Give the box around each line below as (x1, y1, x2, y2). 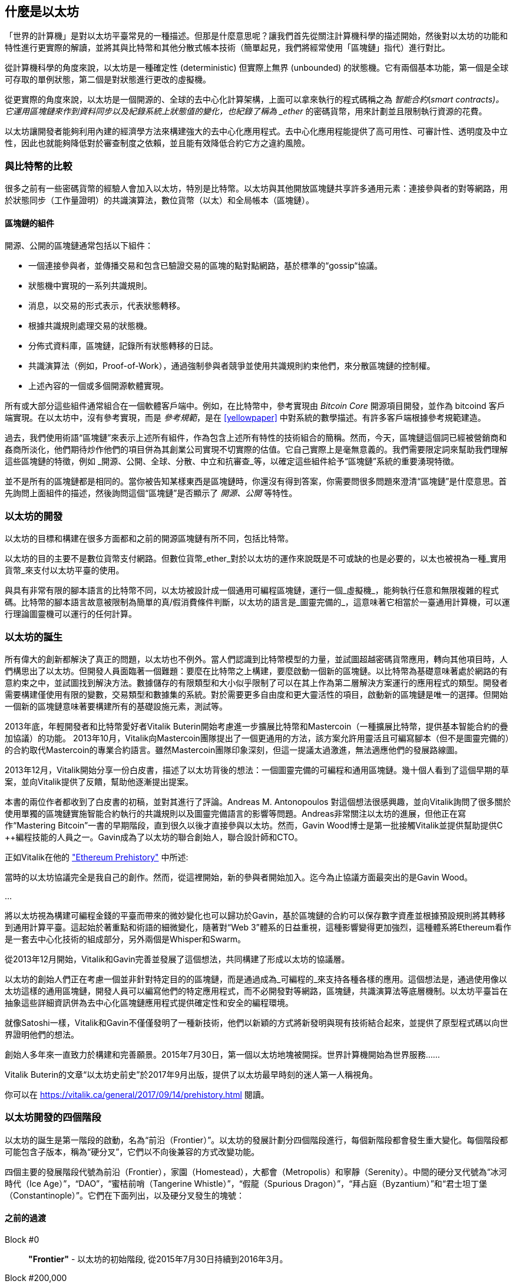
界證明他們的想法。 (5, 1029, 79, 1039)
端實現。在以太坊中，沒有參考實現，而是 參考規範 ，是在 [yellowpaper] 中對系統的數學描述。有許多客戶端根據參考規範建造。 (5, 412, 486, 423)
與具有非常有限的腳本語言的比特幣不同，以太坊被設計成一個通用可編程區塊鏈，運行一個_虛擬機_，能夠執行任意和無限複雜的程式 (5, 585, 499, 596)
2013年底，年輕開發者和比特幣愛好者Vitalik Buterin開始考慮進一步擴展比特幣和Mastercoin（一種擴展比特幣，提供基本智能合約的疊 (5, 721, 508, 731)
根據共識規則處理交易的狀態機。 (28, 321, 152, 331)
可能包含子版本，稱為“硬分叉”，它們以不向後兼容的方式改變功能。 (5, 1146, 260, 1157)
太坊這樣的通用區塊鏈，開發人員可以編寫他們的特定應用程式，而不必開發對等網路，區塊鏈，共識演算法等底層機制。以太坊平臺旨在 (5, 985, 508, 996)
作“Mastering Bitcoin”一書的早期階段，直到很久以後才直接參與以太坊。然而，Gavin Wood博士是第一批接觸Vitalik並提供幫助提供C (5, 820, 503, 830)
